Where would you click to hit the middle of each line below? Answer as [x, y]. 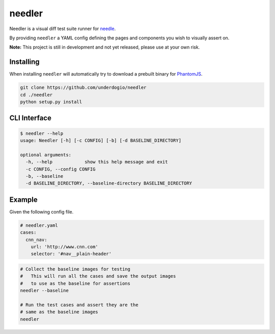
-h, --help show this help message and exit [97, 162]
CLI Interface [31, 118]
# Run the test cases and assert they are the [79, 305]
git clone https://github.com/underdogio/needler [83, 88]
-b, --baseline [45, 176]
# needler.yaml [39, 225]
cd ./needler [36, 95]
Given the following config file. [42, 211]
